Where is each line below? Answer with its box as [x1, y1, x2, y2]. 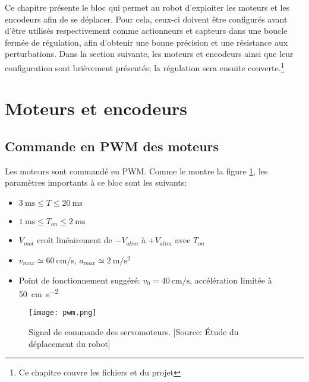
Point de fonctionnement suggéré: [18, 273, 140, 286]
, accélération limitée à [190, 273, 272, 286]
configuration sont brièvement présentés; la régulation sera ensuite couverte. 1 [5, 59, 285, 74]
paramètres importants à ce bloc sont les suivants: [5, 176, 187, 189]
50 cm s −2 [18, 286, 59, 300]
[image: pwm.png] [29, 308, 97, 317]
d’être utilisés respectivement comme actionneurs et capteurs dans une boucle [5, 24, 288, 37]
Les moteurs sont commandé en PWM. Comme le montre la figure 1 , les [5, 164, 268, 177]
